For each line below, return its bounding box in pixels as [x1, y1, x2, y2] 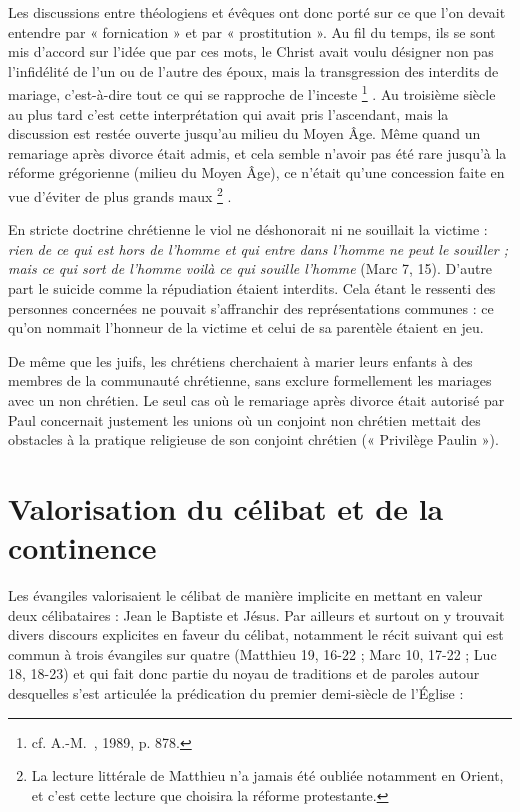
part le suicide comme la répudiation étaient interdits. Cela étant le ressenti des [8, 278, 496, 299]
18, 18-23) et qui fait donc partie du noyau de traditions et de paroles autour [8, 663, 480, 684]
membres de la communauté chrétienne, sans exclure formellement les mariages [8, 370, 492, 391]
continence [8, 527, 157, 568]
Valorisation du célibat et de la [8, 487, 444, 528]
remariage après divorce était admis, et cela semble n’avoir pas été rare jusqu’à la [8, 142, 507, 163]
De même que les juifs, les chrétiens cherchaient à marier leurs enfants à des [8, 350, 473, 371]
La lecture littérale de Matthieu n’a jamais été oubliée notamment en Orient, [31, 765, 504, 786]
